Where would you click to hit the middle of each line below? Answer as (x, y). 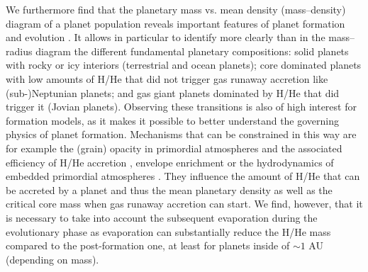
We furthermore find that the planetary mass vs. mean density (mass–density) (176, 9)
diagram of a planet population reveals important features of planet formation (175, 23)
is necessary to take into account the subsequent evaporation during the (162, 217)
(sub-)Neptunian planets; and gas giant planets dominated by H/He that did (173, 92)
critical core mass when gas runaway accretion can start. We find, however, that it (184, 204)
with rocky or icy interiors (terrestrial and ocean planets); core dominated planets (184, 65)
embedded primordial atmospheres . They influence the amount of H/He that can (183, 176)
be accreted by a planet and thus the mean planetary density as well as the (169, 189)
